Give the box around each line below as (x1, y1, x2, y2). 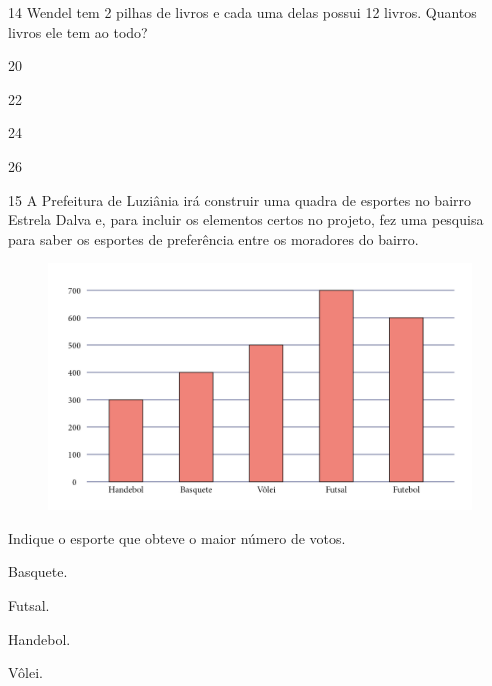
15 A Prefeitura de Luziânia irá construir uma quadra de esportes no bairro (8, 189, 472, 210)
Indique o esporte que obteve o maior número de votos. (8, 527, 346, 548)
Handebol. (8, 628, 71, 649)
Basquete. (8, 561, 68, 582)
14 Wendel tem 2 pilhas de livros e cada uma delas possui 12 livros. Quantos (8, 2, 477, 22)
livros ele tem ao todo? (8, 21, 148, 42)
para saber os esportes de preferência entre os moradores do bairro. (8, 228, 419, 249)
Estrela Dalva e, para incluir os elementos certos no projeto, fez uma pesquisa (8, 209, 484, 230)
